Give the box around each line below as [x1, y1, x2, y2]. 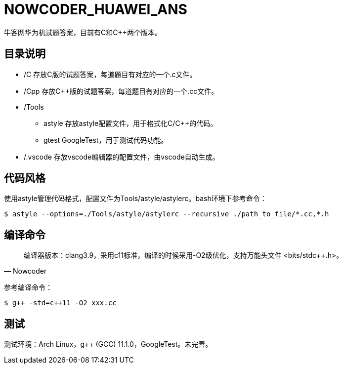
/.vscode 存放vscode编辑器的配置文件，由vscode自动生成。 [24, 152, 219, 161]
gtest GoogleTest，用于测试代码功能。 [43, 135, 168, 144]
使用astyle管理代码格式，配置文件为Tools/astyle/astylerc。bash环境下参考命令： [4, 194, 267, 203]
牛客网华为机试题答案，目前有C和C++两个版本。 [4, 28, 162, 37]
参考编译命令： [4, 283, 52, 292]
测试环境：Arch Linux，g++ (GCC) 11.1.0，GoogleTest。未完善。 [4, 340, 213, 349]
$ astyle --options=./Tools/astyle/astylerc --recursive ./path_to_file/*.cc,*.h [4, 210, 329, 218]
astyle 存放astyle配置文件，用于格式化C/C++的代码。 [43, 119, 217, 127]
